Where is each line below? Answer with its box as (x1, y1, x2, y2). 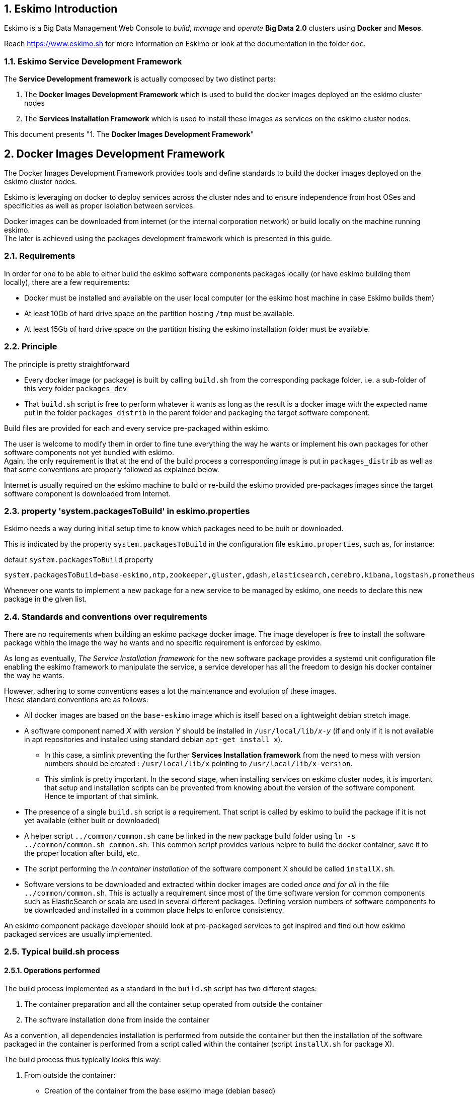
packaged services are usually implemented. (4, 930, 152, 939)
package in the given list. (4, 595, 87, 604)
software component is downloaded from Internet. (4, 489, 171, 498)
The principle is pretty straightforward (4, 359, 130, 369)
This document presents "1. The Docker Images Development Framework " (4, 130, 254, 139)
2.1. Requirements (4, 251, 75, 261)
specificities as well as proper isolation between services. (4, 201, 195, 210)
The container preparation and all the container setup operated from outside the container (24, 999, 323, 1008)
